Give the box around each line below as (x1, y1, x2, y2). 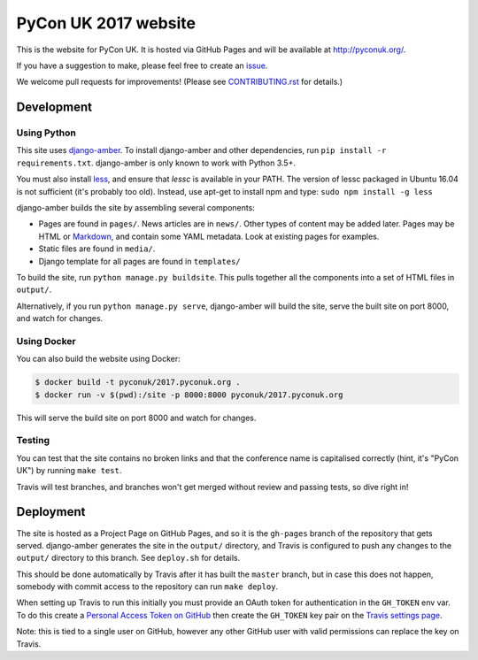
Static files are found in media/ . (38, 243, 156, 254)
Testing (16, 434, 50, 447)
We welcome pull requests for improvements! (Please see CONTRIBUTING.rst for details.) (16, 76, 343, 88)
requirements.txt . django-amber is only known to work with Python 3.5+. (16, 157, 297, 168)
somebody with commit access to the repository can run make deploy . (16, 581, 279, 592)
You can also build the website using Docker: (16, 354, 181, 365)
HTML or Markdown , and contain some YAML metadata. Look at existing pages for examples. (38, 231, 380, 242)
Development (16, 100, 93, 115)
